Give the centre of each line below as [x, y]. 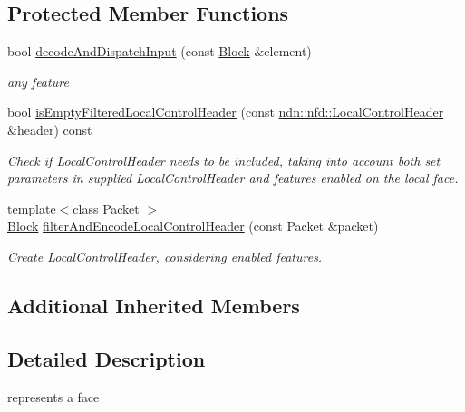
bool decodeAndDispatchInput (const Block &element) [160, 51]
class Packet [106, 208]
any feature [38, 81]
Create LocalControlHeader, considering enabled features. [165, 256]
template [32, 208]
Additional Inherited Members [154, 305]
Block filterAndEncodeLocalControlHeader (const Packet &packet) [193, 226]
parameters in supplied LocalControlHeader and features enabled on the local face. [233, 178]
